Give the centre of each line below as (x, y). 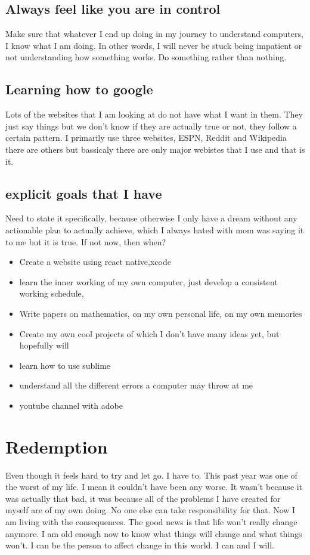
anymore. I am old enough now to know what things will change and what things (154, 533)
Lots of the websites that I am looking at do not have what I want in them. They (154, 114)
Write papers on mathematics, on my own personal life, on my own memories (161, 313)
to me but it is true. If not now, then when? (86, 241)
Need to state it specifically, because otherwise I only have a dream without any (151, 218)
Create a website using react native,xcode (95, 262)
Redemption (57, 446)
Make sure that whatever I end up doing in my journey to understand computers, (154, 34)
